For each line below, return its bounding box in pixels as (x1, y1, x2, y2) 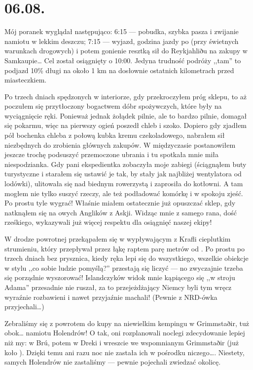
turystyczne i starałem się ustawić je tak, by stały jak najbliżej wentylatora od (4, 168, 242, 179)
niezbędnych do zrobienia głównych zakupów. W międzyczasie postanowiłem (4, 139, 236, 150)
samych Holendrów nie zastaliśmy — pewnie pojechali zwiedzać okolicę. (4, 357, 221, 367)
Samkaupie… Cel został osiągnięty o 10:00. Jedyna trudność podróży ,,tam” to (4, 55, 241, 65)
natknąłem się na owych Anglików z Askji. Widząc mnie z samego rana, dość (4, 207, 237, 217)
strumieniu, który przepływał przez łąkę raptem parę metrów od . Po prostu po (4, 243, 245, 253)
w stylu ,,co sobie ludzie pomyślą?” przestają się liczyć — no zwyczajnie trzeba (4, 262, 243, 273)
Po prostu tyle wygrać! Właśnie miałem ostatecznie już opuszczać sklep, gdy (4, 198, 236, 208)
